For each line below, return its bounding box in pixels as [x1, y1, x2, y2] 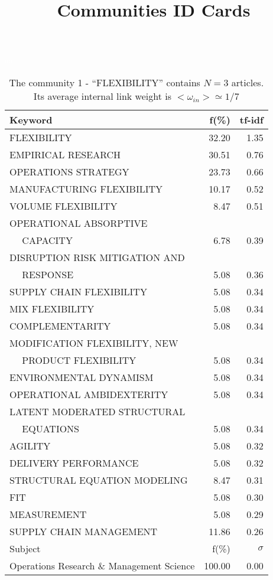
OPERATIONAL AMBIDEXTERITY [9, 387, 168, 401]
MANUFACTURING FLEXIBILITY [9, 181, 162, 195]
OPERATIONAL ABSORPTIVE [9, 216, 148, 230]
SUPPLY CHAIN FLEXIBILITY [9, 284, 147, 298]
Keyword [9, 112, 53, 126]
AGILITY [9, 438, 51, 452]
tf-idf [239, 112, 264, 126]
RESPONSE [22, 267, 74, 281]
